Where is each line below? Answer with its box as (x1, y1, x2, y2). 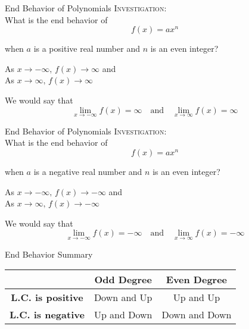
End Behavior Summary (5, 247, 93, 260)
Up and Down (94, 308, 152, 322)
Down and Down (161, 308, 232, 322)
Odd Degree (94, 272, 152, 287)
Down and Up (94, 290, 152, 305)
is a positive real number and (33, 42, 140, 55)
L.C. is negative (10, 308, 85, 322)
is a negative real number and (33, 165, 142, 177)
